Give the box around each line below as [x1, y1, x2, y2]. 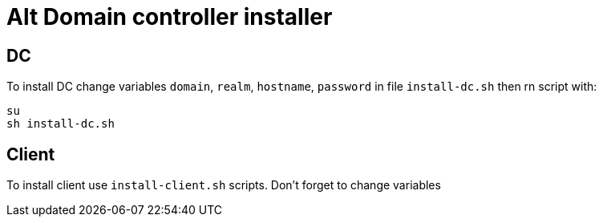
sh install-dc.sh [6, 117, 115, 131]
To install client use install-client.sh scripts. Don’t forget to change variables [6, 178, 441, 193]
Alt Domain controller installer [6, 3, 333, 30]
